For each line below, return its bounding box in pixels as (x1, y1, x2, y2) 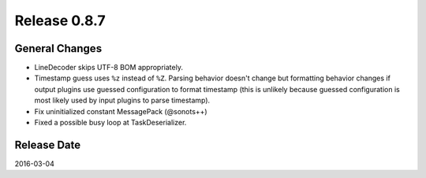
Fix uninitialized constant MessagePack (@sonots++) (34, 106, 208, 116)
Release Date (14, 138, 81, 151)
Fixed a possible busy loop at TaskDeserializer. (34, 118, 187, 128)
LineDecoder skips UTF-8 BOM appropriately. (34, 63, 183, 72)
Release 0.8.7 (14, 12, 106, 29)
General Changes (14, 42, 103, 55)
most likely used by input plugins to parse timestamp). (34, 95, 211, 106)
